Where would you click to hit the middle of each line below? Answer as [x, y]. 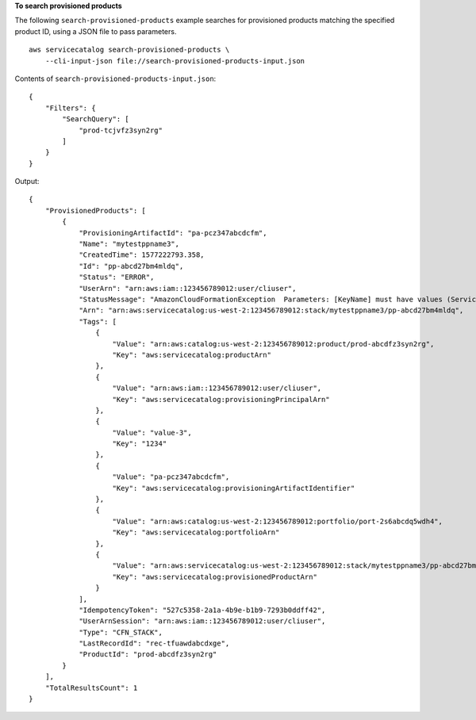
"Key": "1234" [140, 444]
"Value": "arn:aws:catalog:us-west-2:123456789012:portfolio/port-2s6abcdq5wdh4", [278, 521]
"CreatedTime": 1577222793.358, [142, 255]
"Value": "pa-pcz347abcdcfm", [171, 477]
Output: [27, 182]
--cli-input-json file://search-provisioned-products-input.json [175, 61]
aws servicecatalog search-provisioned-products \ [129, 50]
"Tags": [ [98, 322]
